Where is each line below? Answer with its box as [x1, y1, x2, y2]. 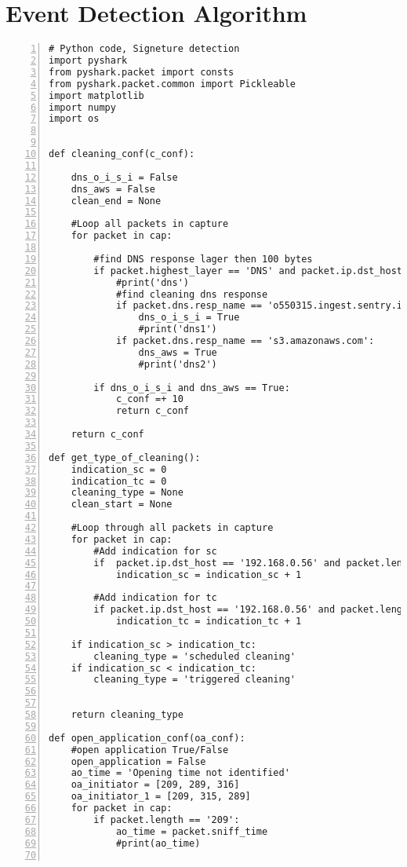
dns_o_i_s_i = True [138, 312, 240, 324]
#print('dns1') [138, 324, 217, 335]
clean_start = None [71, 499, 173, 510]
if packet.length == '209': [93, 814, 240, 825]
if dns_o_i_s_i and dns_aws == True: [93, 382, 290, 393]
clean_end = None [71, 195, 162, 207]
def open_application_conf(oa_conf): [49, 732, 245, 744]
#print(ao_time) [115, 837, 201, 849]
